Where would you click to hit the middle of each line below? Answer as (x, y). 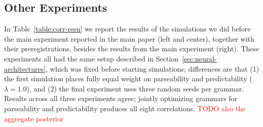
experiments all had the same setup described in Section (91, 58)
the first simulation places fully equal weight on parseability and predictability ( (128, 78)
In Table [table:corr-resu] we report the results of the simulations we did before (127, 29)
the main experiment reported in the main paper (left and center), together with (129, 38)
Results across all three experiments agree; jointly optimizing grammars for (121, 98)
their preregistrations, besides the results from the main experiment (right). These (132, 49)
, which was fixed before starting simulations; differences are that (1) (153, 68)
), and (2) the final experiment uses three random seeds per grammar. (135, 88)
